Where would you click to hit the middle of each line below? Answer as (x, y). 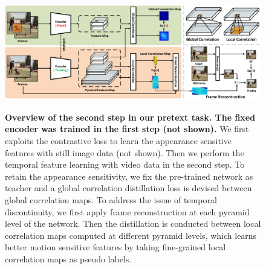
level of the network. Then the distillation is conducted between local (133, 223)
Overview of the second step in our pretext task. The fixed (130, 117)
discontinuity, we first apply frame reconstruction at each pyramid (127, 211)
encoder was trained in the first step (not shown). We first (127, 129)
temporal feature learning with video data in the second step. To (125, 164)
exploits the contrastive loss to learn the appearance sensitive (118, 140)
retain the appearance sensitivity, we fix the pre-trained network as (129, 176)
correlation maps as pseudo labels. (68, 258)
